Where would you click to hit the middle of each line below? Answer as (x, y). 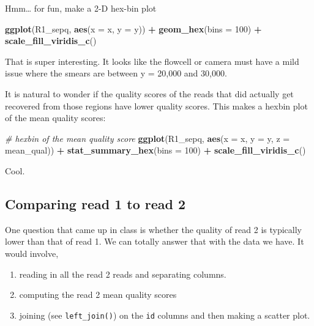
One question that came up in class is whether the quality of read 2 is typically (154, 229)
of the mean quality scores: (55, 118)
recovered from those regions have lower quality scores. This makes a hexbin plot (156, 106)
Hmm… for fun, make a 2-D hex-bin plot (81, 8)
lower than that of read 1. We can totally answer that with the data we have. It (155, 241)
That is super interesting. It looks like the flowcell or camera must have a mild (152, 61)
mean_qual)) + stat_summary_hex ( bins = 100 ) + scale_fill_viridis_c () (155, 150)
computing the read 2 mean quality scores (98, 295)
